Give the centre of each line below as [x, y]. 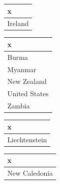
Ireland [18, 23]
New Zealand [27, 81]
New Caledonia [30, 173]
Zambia [19, 106]
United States [28, 93]
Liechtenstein [27, 139]
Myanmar [22, 69]
